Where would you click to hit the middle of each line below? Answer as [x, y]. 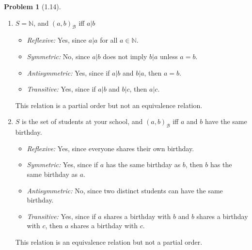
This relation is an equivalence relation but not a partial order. [109, 242]
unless [169, 56]
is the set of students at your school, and [82, 121]
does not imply [125, 56]
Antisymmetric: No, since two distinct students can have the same [125, 190]
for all [109, 40]
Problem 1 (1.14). [32, 6]
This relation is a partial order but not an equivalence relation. [109, 105]
